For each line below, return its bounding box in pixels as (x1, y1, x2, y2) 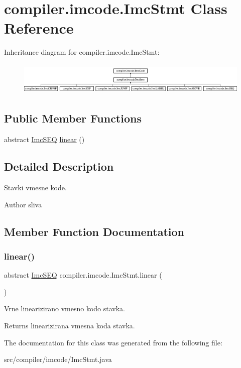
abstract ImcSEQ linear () (4, 134, 85, 145)
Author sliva (4, 199, 42, 209)
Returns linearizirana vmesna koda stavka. (4, 320, 135, 330)
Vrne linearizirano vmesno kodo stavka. (4, 303, 126, 314)
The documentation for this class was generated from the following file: (4, 337, 222, 347)
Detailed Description (4, 159, 114, 174)
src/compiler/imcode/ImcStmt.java (4, 354, 112, 364)
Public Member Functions (4, 110, 142, 126)
